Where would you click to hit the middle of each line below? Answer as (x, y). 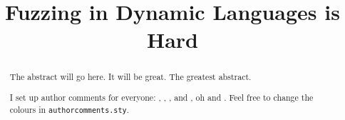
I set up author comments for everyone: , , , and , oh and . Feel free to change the (161, 97)
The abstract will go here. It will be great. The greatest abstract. (130, 77)
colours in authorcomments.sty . (69, 109)
